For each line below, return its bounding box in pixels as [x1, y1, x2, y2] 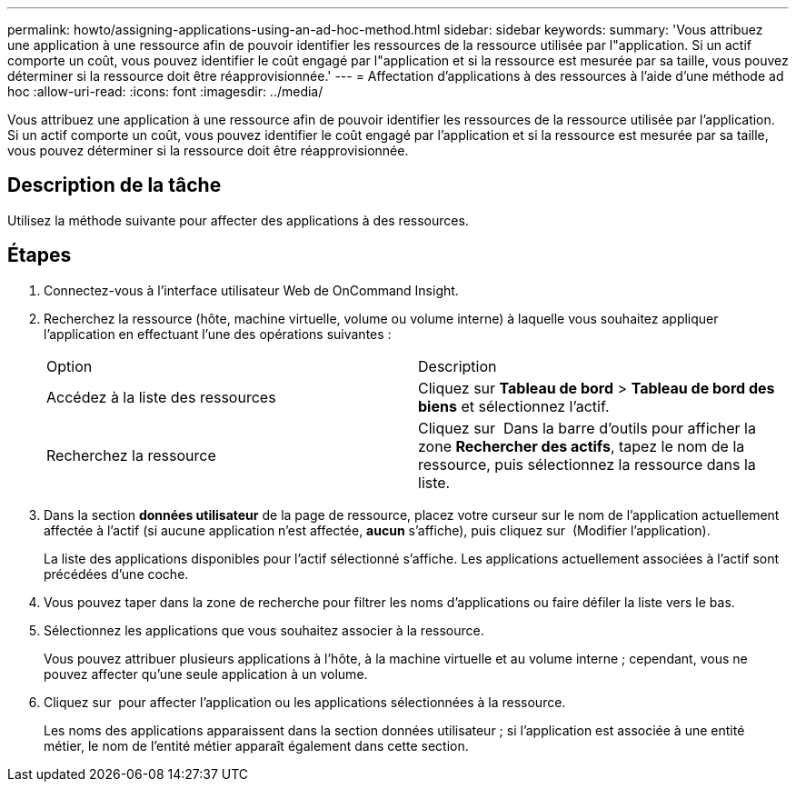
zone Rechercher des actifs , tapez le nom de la [418, 436, 745, 455]
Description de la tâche [7, 174, 222, 197]
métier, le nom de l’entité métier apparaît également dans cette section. [44, 737, 469, 754]
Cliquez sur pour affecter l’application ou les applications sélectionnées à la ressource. [44, 694, 566, 710]
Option [46, 356, 93, 375]
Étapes [7, 244, 72, 267]
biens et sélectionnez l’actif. [418, 396, 610, 415]
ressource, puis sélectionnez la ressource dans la [418, 454, 756, 474]
